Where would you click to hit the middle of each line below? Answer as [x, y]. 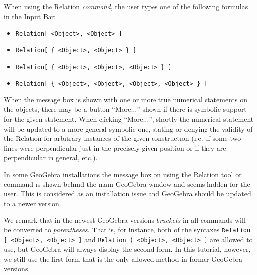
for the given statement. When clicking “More [74, 119]
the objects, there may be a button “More [68, 109]
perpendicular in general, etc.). [51, 158]
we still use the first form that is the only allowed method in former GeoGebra [123, 258]
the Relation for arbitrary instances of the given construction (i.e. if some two [123, 138]
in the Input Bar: [30, 16]
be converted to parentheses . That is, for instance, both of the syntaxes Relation [127, 229]
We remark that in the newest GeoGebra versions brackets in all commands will [125, 220]
